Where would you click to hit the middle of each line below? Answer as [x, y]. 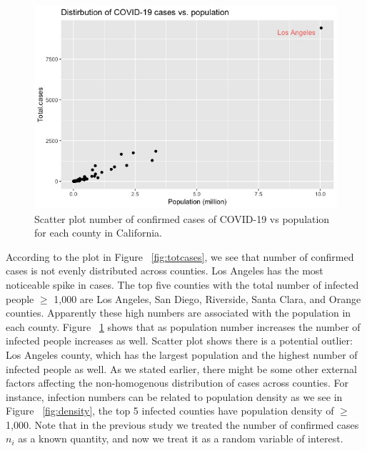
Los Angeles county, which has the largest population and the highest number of [182, 354]
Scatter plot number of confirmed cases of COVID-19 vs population [182, 218]
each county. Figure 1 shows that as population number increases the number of [183, 326]
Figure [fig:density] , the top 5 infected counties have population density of [170, 411]
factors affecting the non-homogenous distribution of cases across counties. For [177, 383]
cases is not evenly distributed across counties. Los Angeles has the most [165, 271]
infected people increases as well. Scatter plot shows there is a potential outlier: [179, 341]
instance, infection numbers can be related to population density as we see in [174, 396]
